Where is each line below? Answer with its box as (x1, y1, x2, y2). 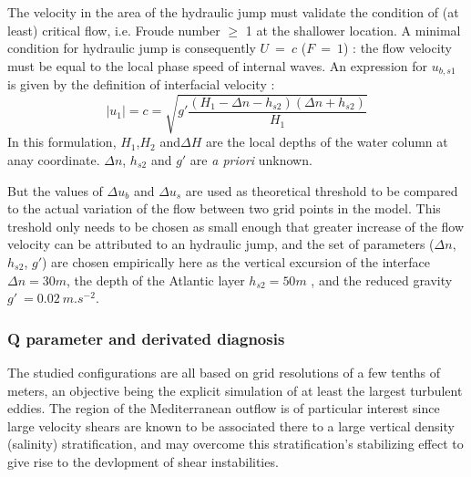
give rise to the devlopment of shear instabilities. (7, 451, 279, 471)
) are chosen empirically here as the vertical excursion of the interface (41, 252, 430, 271)
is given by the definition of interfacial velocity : (7, 75, 275, 94)
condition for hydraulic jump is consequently (7, 38, 256, 57)
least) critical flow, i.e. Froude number (7, 20, 220, 39)
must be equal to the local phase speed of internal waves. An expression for (7, 56, 427, 75)
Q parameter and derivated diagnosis (7, 327, 285, 349)
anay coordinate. (7, 150, 100, 169)
